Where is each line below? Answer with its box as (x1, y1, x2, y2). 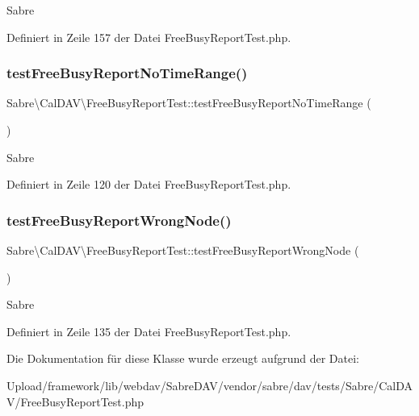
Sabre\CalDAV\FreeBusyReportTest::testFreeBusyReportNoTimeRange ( (6, 94, 371, 111)
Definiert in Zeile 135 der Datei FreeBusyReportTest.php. (6, 322, 291, 339)
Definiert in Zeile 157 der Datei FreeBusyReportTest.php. (6, 28, 291, 45)
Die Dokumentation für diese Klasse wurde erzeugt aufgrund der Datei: (6, 350, 359, 367)
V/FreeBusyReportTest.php (6, 393, 145, 410)
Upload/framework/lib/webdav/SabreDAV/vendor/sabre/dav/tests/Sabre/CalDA (6, 376, 413, 393)
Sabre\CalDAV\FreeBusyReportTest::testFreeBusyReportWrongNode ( (6, 242, 359, 258)
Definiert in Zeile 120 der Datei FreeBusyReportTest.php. (6, 176, 291, 193)
